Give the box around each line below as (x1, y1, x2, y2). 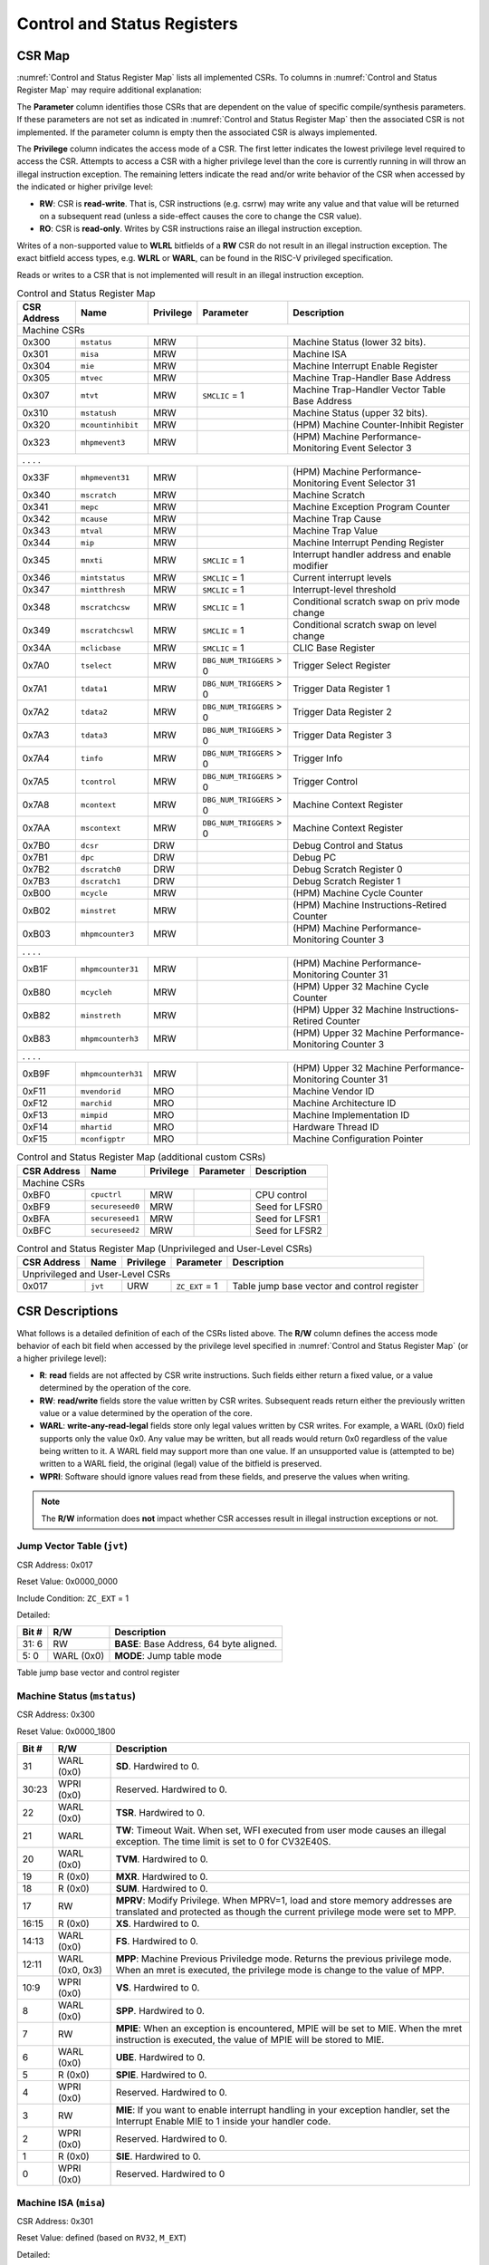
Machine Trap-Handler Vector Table (292, 383, 446, 396)
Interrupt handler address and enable (292, 548, 452, 561)
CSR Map (16, 48, 71, 63)
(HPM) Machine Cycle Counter (292, 887, 424, 900)
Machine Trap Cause (292, 513, 382, 525)
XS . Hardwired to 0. (115, 1917, 200, 1930)
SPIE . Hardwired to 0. (115, 2068, 207, 2081)
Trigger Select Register (292, 660, 391, 672)
